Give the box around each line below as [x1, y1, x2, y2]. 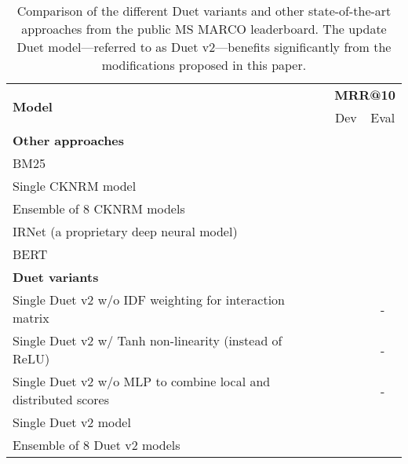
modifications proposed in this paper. [101, 56, 307, 74]
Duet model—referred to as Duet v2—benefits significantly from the [16, 38, 392, 56]
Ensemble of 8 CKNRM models [13, 199, 185, 217]
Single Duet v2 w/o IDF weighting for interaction [13, 290, 285, 309]
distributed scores [13, 390, 110, 408]
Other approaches [13, 131, 125, 149]
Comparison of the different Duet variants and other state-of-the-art [16, 2, 392, 20]
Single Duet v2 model [13, 413, 131, 431]
